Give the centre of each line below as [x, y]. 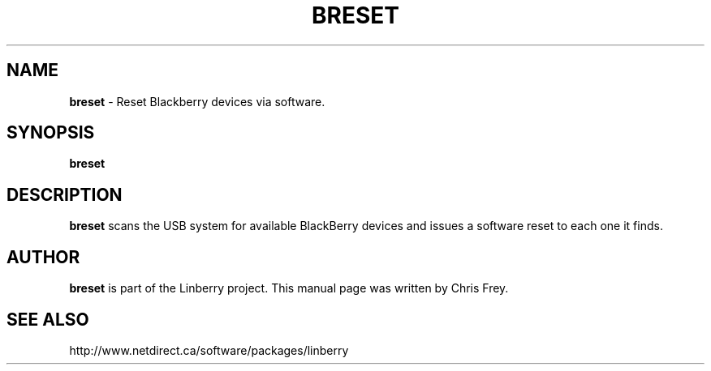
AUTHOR [43, 257]
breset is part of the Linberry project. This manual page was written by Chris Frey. [289, 288]
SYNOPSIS [51, 133]
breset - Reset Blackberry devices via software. [197, 101]
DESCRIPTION [65, 194]
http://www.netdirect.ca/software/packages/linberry [209, 350]
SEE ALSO [48, 319]
